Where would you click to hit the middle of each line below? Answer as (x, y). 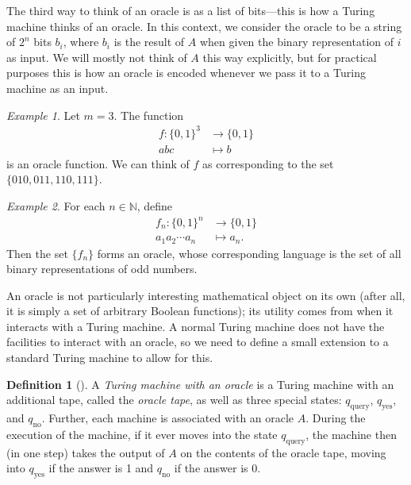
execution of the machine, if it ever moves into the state (142, 434)
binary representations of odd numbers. (102, 269)
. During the (336, 418)
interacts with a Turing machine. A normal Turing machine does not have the (196, 326)
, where (81, 42)
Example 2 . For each (56, 205)
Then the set (37, 253)
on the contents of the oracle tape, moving (283, 452)
